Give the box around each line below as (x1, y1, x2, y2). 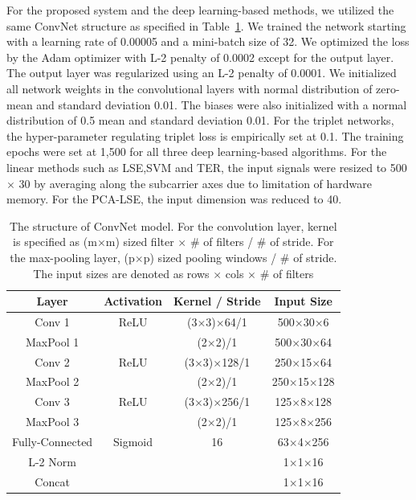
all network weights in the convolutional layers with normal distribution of (6, 80, 373, 96)
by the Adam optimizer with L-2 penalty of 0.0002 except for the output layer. (6, 48, 394, 65)
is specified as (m (13, 233, 97, 250)
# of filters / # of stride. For (190, 233, 334, 250)
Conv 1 (35, 313, 70, 330)
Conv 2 (35, 353, 70, 370)
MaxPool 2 (25, 373, 80, 390)
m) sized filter (105, 233, 174, 250)
